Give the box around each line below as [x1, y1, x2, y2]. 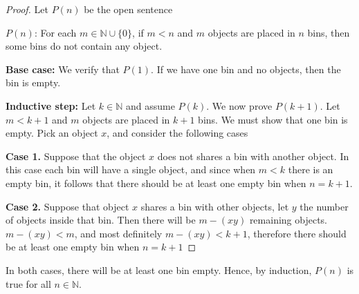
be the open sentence [84, 2, 173, 16]
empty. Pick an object [6, 126, 98, 140]
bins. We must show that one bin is [198, 112, 348, 126]
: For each [34, 25, 77, 39]
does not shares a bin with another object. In [157, 148, 349, 163]
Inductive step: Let [6, 98, 96, 112]
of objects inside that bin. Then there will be [6, 213, 196, 227]
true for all [6, 276, 51, 291]
